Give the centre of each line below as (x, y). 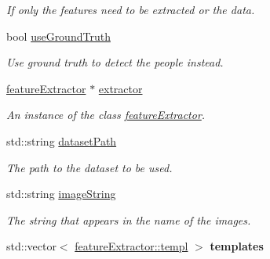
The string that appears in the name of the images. (129, 219)
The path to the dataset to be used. (89, 167)
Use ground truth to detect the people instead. (115, 62)
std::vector (31, 246)
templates (237, 246)
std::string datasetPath (62, 140)
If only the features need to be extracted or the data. (131, 9)
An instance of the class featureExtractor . (106, 115)
